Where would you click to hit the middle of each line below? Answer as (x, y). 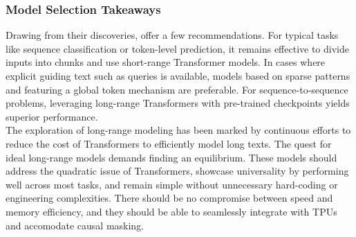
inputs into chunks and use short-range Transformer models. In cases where (166, 62)
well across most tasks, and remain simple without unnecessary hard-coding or (172, 184)
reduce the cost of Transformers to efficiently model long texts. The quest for (169, 143)
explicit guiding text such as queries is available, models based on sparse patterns (178, 76)
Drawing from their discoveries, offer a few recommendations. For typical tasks (172, 35)
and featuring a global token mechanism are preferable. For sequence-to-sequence (177, 89)
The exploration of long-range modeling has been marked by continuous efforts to (178, 130)
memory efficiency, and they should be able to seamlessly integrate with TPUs (171, 211)
